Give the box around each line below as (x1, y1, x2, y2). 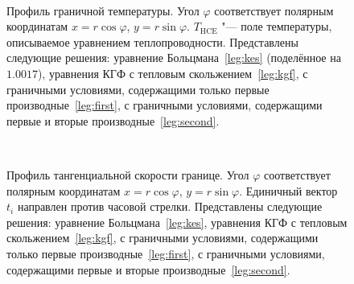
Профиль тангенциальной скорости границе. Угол (6, 166, 249, 183)
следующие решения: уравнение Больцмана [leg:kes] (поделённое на (6, 49, 341, 66)
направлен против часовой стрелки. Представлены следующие (17, 198, 323, 215)
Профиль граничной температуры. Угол (6, 2, 200, 19)
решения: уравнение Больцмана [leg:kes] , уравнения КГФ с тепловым (6, 213, 348, 230)
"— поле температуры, (221, 18, 332, 35)
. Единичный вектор (239, 182, 338, 199)
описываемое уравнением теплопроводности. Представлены (6, 33, 298, 50)
